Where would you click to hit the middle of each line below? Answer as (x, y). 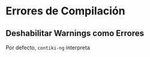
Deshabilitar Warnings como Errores (75, 33)
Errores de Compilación (65, 11)
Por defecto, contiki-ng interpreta (48, 47)
